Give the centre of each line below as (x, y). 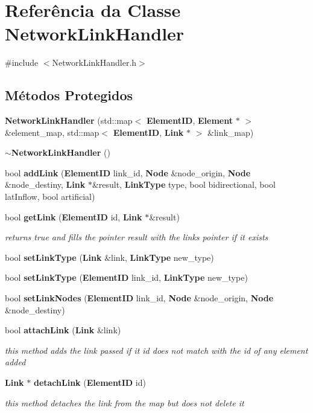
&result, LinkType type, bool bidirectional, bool (184, 184)
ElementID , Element (189, 120)
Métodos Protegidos (69, 95)
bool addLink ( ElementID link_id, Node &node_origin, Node (128, 172)
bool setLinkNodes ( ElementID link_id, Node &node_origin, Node (139, 298)
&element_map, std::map (52, 132)
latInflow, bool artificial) (50, 197)
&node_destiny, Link (45, 184)
